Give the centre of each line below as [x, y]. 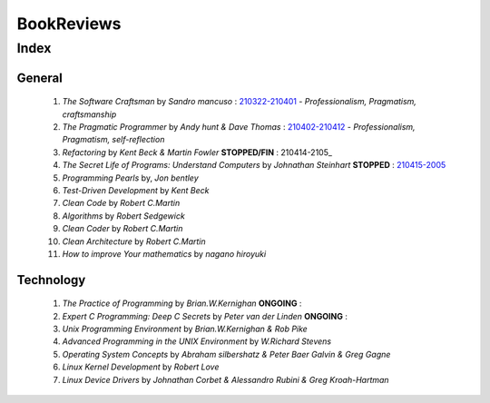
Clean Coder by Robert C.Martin [122, 229]
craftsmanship [89, 114]
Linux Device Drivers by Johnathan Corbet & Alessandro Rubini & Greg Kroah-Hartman [225, 379]
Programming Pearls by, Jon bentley [130, 178]
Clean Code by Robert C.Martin [121, 203]
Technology [51, 280]
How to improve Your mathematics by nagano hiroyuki [164, 253]
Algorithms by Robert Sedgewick [123, 216]
